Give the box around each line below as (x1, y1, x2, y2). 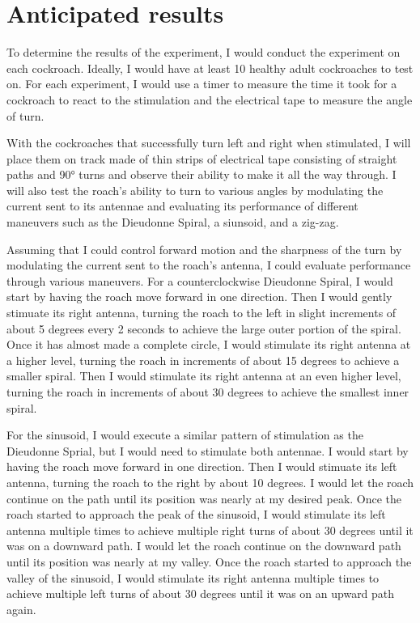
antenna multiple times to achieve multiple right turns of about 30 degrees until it (6, 521, 414, 538)
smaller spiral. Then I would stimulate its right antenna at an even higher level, (6, 367, 401, 384)
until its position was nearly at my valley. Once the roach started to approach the (6, 553, 412, 570)
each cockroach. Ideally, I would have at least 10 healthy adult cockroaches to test (6, 59, 414, 76)
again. (6, 600, 36, 617)
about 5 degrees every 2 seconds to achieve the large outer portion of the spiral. (6, 320, 401, 337)
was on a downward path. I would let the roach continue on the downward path (6, 537, 401, 554)
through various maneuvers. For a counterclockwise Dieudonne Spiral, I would (6, 272, 393, 289)
